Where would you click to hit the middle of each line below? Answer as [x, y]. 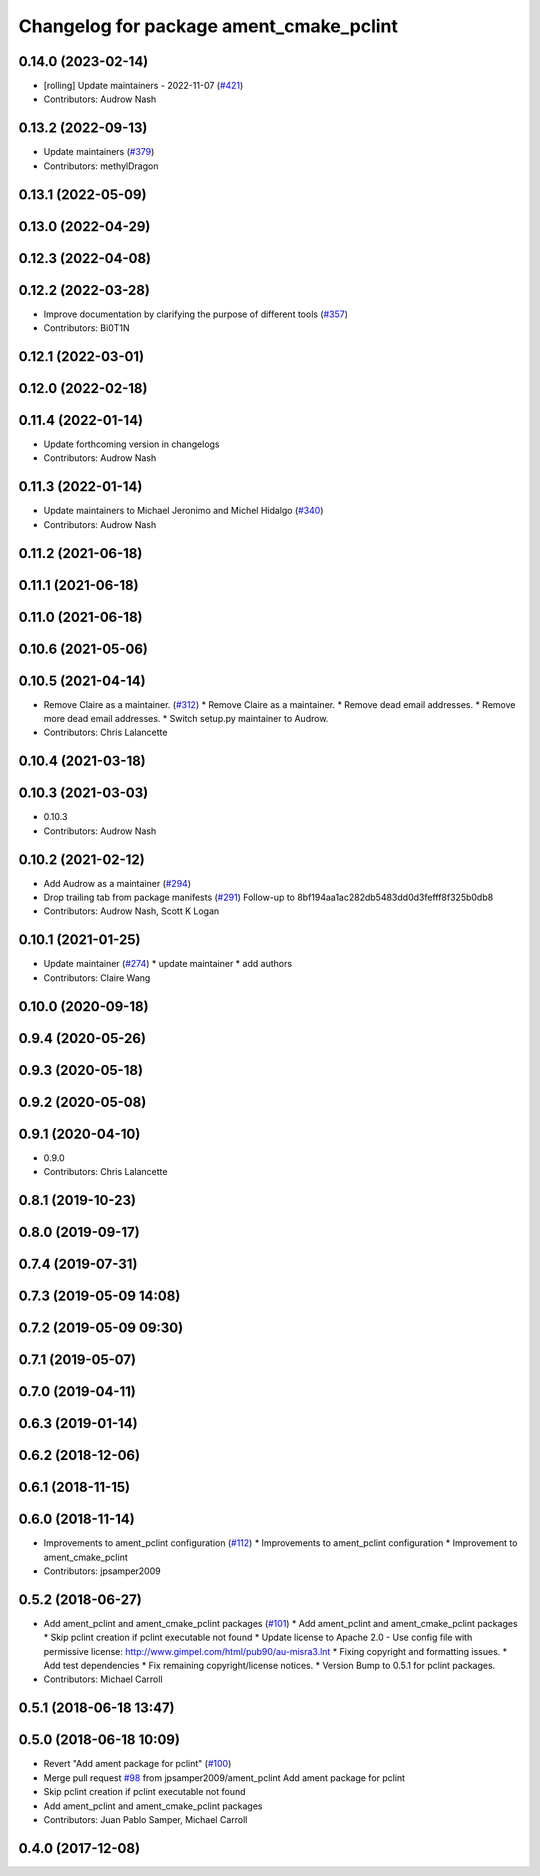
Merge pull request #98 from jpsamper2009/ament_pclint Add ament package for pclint [224, 1777]
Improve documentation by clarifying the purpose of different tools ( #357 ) [196, 314]
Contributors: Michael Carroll [103, 1679]
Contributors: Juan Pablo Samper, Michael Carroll [145, 1819]
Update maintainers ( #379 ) [99, 152]
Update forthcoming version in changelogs [131, 444]
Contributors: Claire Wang [97, 977]
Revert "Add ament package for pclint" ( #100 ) [137, 1764]
